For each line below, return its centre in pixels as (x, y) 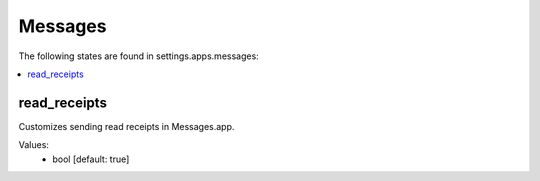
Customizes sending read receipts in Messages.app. (126, 126)
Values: (34, 145)
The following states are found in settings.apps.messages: (138, 56)
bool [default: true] (91, 159)
